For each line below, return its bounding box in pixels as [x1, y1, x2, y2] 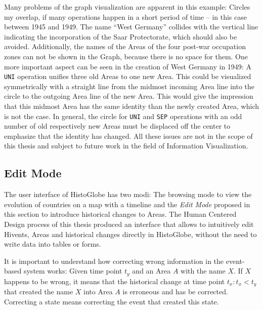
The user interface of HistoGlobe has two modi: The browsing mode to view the [4, 189, 252, 200]
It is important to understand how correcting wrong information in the [4, 255, 224, 266]
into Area [83, 286, 113, 297]
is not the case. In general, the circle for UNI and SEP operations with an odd [4, 110, 242, 121]
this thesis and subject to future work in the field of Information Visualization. [4, 140, 248, 151]
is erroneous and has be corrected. [122, 286, 228, 297]
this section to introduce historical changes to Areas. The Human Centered [4, 209, 237, 219]
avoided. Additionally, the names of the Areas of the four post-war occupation [4, 41, 246, 52]
